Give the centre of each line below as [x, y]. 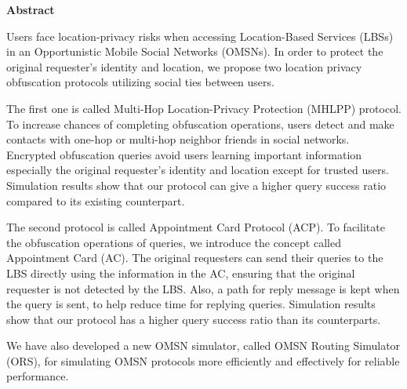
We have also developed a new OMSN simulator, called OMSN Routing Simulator [203, 345]
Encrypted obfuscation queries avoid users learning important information [184, 154]
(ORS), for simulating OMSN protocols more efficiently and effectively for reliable [203, 360]
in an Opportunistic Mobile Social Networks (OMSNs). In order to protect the [195, 51]
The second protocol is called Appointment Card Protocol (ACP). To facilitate [196, 227]
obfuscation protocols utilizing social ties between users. [140, 82]
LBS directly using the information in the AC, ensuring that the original [181, 273]
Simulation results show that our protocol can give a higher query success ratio [196, 185]
